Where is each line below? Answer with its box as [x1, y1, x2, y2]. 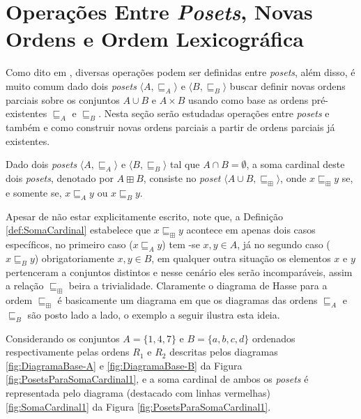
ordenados [252, 330, 295, 345]
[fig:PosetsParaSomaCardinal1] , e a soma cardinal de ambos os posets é [6, 372, 309, 386]
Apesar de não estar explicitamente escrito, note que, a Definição [6, 208, 283, 223]
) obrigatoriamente [34, 250, 114, 265]
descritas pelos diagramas [169, 344, 278, 359]
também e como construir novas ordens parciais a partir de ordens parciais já [6, 120, 335, 135]
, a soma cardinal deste [246, 157, 345, 172]
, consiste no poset [143, 171, 221, 185]
